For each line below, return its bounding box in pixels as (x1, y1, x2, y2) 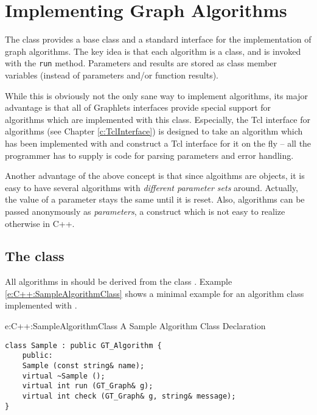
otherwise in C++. (5, 217, 75, 229)
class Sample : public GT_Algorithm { (5, 341, 162, 350)
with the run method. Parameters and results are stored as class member (5, 57, 277, 69)
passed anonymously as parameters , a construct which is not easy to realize (5, 204, 285, 217)
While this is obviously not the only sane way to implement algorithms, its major (5, 89, 308, 102)
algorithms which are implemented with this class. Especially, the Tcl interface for (5, 113, 310, 125)
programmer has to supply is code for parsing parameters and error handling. (5, 148, 294, 161)
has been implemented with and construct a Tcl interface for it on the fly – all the (5, 136, 312, 149)
